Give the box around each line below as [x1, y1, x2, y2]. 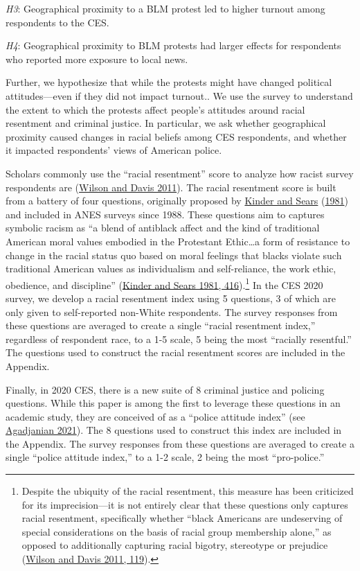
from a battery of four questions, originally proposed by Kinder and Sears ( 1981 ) [6, 193, 348, 208]
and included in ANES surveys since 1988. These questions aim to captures [6, 207, 325, 221]
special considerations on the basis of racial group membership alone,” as [21, 524, 332, 538]
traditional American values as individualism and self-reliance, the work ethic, [6, 261, 336, 276]
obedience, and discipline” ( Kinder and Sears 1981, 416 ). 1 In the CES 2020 [6, 275, 323, 292]
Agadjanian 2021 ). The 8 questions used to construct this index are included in [6, 423, 342, 437]
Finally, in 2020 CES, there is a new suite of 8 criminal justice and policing [6, 382, 325, 396]
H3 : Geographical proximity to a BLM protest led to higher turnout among [6, 1, 325, 15]
